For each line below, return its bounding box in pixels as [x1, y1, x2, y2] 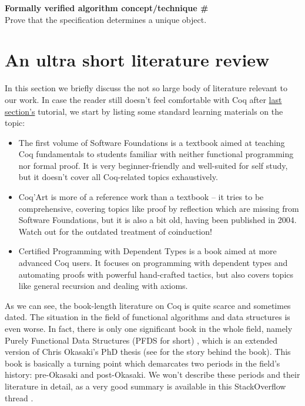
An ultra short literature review [5, 48, 270, 72]
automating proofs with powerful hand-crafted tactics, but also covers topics [18, 268, 294, 280]
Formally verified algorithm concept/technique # [5, 2, 209, 14]
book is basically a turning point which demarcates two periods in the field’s [5, 357, 280, 369]
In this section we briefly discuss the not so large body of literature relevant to [5, 82, 287, 94]
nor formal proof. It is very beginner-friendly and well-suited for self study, [18, 159, 288, 171]
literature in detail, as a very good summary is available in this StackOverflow [5, 380, 286, 392]
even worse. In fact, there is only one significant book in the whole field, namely [5, 322, 293, 334]
